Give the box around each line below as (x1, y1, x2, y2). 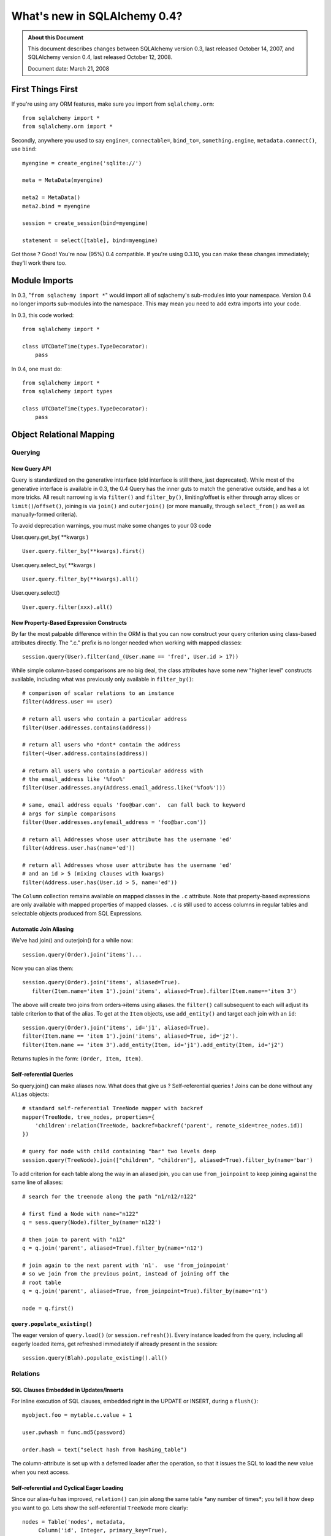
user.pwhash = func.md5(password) (22, 1429, 126, 1436)
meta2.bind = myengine (22, 203, 91, 210)
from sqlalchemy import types (22, 388, 113, 395)
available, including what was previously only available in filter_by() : (11, 675, 194, 683)
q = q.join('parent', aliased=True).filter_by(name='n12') (22, 1245, 204, 1252)
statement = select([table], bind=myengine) (22, 237, 159, 244)
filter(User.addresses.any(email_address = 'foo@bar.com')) (22, 818, 207, 826)
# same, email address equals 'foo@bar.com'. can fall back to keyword (22, 802, 245, 809)
